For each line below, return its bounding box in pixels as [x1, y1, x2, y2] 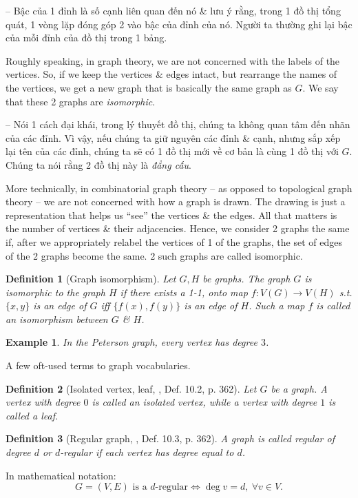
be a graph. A [271, 381, 328, 395]
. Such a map [249, 298, 305, 313]
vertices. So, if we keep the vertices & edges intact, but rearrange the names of [6, 67, 337, 81]
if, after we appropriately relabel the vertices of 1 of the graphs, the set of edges [6, 234, 342, 249]
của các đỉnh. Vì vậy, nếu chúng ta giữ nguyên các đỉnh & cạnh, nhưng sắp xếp [6, 130, 341, 145]
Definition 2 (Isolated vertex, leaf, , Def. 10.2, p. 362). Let [6, 381, 257, 395]
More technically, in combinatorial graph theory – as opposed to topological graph [6, 180, 352, 195]
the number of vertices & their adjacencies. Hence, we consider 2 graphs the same [6, 221, 350, 236]
